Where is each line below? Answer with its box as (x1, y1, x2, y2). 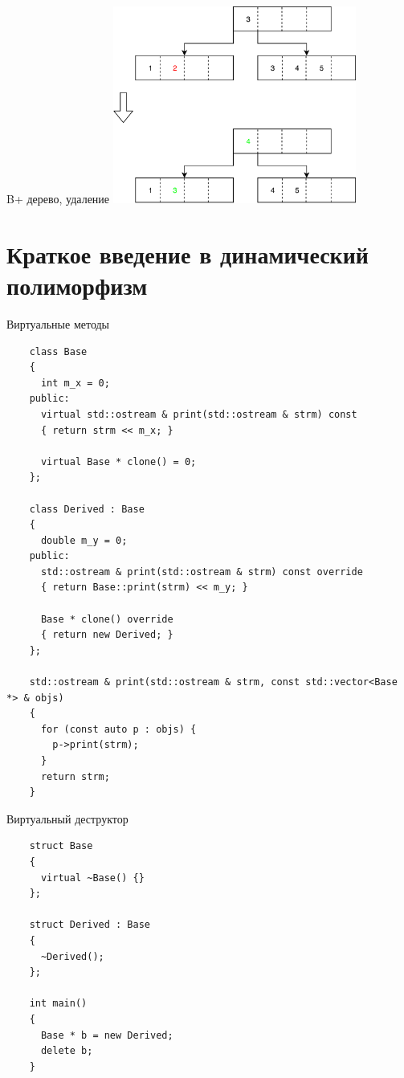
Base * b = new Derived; (40, 1029, 173, 1041)
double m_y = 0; (40, 534, 128, 546)
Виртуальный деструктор (6, 810, 129, 827)
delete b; (40, 1045, 93, 1057)
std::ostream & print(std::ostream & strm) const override (40, 566, 363, 578)
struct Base (29, 840, 93, 852)
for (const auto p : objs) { (40, 723, 197, 735)
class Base (29, 345, 88, 357)
